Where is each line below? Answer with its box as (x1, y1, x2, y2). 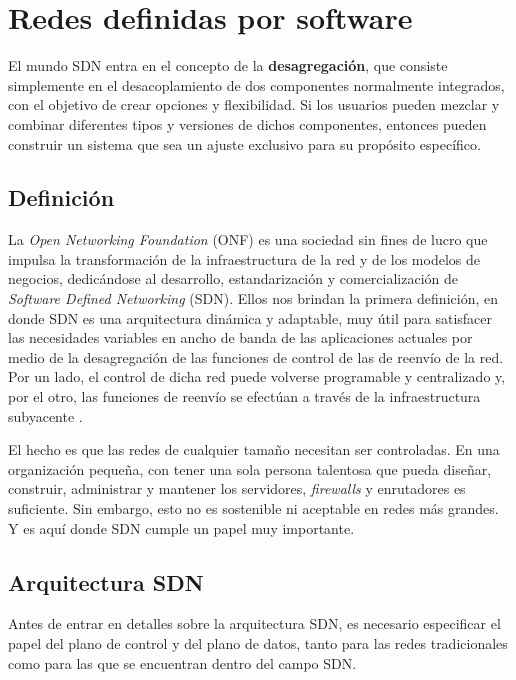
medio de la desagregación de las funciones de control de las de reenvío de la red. (8, 346, 504, 367)
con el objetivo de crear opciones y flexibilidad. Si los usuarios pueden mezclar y (8, 94, 500, 115)
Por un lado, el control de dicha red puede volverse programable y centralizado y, (8, 366, 506, 387)
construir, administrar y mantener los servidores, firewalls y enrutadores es (8, 478, 466, 499)
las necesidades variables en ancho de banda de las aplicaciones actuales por (8, 327, 473, 348)
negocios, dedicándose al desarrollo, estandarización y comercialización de (8, 268, 459, 289)
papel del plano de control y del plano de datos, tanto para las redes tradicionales (8, 633, 508, 653)
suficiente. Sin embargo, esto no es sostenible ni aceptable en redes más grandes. (8, 498, 499, 519)
